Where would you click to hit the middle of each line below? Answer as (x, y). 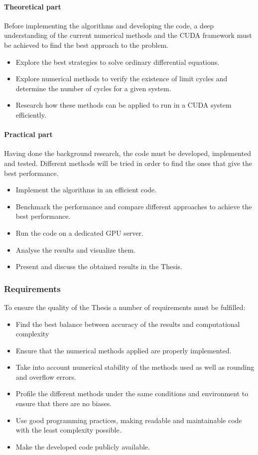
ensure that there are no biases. (64, 403)
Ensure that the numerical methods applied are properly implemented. (124, 350)
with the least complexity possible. (68, 430)
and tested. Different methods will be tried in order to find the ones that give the (128, 163)
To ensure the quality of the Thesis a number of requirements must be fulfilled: (125, 307)
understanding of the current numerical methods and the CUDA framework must (128, 35)
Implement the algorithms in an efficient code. (86, 190)
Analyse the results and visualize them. (76, 249)
